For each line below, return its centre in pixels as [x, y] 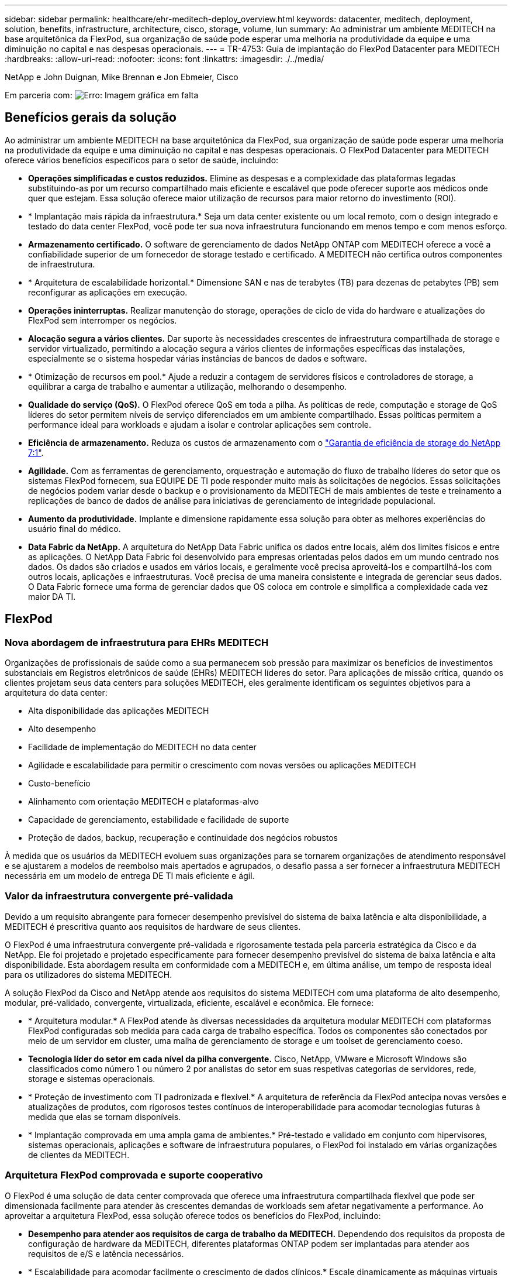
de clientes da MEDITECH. [79, 1155]
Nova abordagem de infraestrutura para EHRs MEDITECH [137, 642]
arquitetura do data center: [56, 693]
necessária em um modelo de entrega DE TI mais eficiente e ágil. [130, 876]
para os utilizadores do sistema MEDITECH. [89, 974]
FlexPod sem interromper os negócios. [103, 320]
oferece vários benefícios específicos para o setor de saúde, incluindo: [142, 160]
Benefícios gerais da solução [91, 118]
